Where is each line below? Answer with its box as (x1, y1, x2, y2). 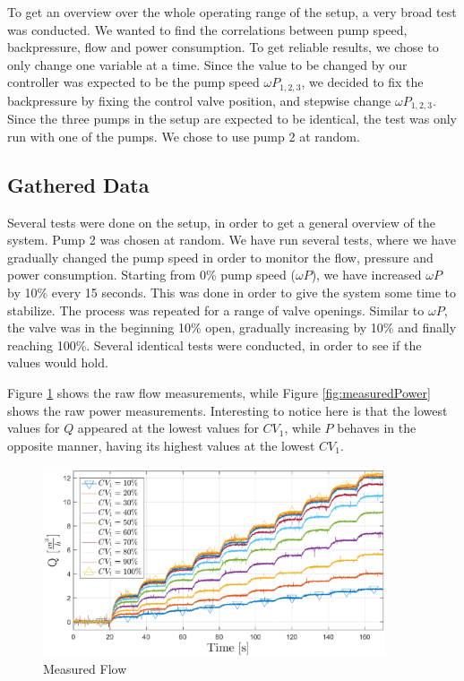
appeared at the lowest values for (77, 418, 259, 437)
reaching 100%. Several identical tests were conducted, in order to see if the (7, 335, 422, 354)
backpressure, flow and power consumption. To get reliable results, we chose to (7, 38, 439, 56)
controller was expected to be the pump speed (7, 73, 260, 91)
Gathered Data (7, 170, 150, 198)
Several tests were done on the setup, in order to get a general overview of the (7, 212, 435, 231)
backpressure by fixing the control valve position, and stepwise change (7, 91, 391, 109)
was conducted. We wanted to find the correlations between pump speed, (7, 20, 408, 39)
